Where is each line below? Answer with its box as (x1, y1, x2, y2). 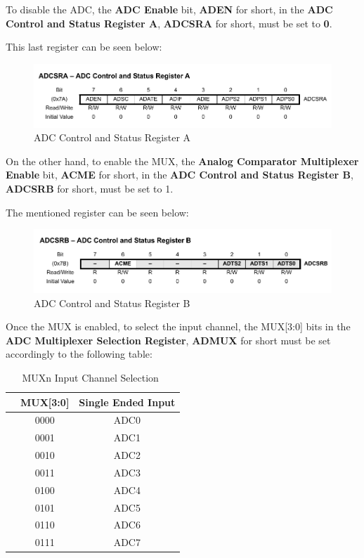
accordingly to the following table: (6, 346, 152, 361)
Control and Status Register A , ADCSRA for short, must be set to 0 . (6, 15, 332, 30)
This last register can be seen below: (6, 39, 162, 54)
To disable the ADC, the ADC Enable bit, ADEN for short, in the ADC (6, 2, 333, 16)
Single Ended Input (79, 394, 176, 409)
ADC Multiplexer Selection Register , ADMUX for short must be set (6, 332, 331, 347)
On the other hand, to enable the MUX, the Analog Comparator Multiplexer (6, 153, 359, 168)
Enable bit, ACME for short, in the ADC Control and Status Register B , (6, 167, 353, 182)
